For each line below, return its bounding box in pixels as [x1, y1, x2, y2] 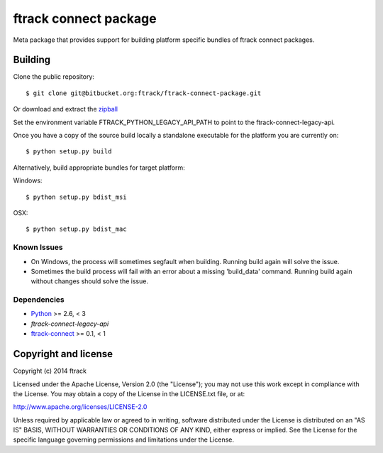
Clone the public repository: [13, 72, 95, 81]
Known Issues [13, 242, 63, 252]
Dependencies [13, 295, 65, 305]
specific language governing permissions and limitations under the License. [13, 435, 234, 444]
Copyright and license [13, 348, 113, 360]
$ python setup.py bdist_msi [26, 192, 127, 201]
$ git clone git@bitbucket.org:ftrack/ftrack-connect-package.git [26, 89, 262, 97]
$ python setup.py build [26, 148, 112, 155]
